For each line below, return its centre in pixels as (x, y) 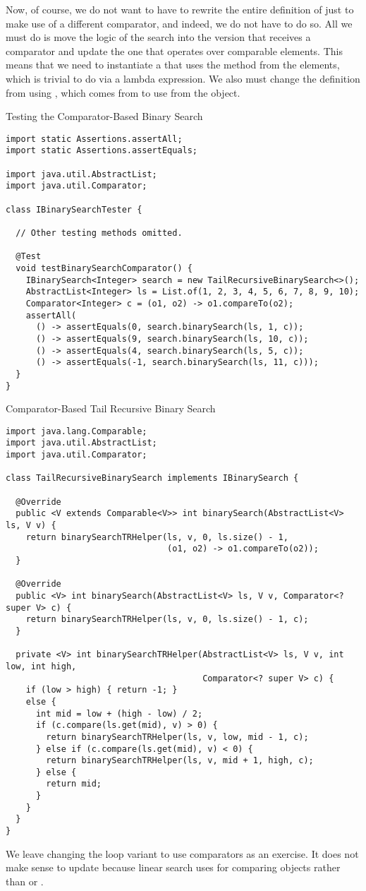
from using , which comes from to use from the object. (123, 92)
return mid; (74, 784)
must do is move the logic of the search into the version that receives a (158, 37)
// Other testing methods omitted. (99, 233)
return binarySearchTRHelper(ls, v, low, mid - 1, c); (177, 737)
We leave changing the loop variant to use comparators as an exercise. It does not (182, 853)
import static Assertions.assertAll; (94, 139)
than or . (25, 881)
